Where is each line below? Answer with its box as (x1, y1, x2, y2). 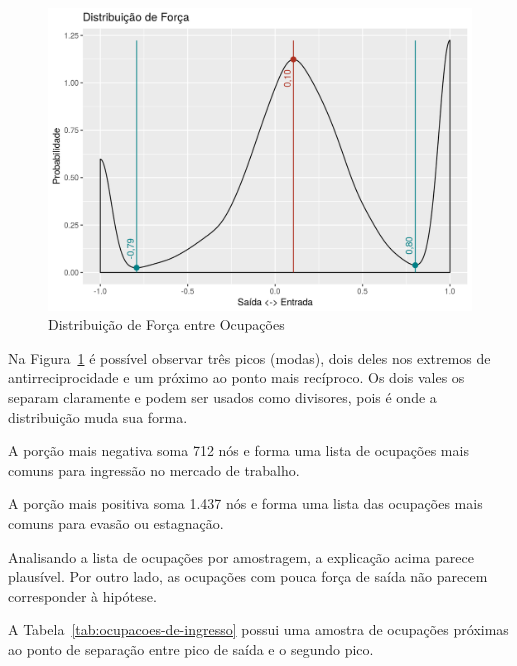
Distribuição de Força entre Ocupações (48, 314, 285, 335)
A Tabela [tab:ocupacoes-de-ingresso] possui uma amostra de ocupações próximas (8, 619, 509, 640)
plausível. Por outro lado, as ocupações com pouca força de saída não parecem (8, 566, 488, 587)
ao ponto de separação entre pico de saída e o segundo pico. (8, 638, 374, 659)
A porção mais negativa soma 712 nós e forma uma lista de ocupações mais (8, 440, 469, 461)
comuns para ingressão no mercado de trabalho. (8, 459, 300, 480)
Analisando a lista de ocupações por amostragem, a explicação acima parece (8, 546, 474, 567)
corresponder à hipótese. (8, 585, 157, 606)
